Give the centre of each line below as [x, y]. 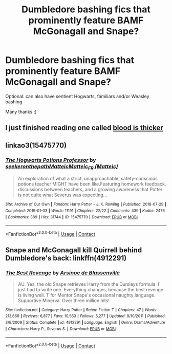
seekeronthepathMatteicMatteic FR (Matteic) [62, 167]
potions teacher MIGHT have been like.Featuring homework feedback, [92, 184]
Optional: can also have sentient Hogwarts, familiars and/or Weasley [77, 96]
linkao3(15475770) [36, 145]
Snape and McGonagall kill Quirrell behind [74, 250]
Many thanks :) [21, 111]
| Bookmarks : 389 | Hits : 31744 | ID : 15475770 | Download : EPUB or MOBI [72, 217]
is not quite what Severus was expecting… [62, 195]
